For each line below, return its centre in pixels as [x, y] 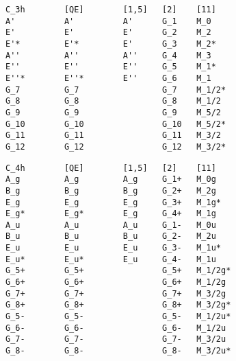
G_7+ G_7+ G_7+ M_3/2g [116, 293]
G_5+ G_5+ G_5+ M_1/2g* [118, 271]
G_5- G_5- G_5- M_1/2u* [118, 317]
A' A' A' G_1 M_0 [108, 21]
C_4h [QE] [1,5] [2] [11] [111, 168]
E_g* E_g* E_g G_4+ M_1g [111, 214]
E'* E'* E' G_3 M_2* [111, 44]
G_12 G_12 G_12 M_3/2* [116, 147]
